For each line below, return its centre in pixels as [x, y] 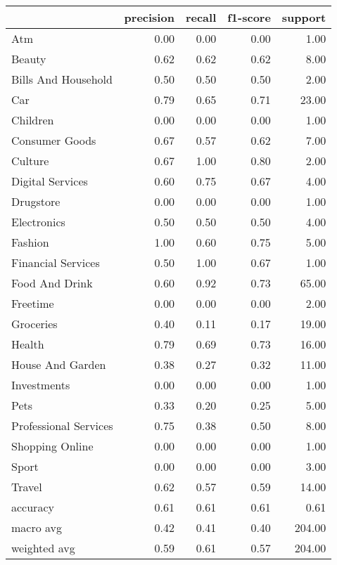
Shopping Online [52, 446]
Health [28, 344]
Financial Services [56, 262]
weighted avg [43, 548]
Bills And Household [62, 79]
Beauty [29, 59]
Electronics [38, 222]
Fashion [30, 242]
